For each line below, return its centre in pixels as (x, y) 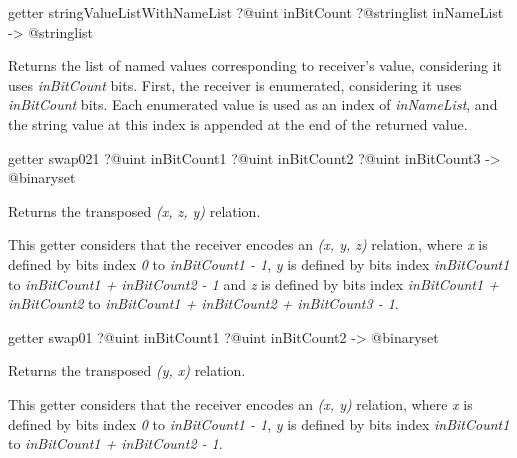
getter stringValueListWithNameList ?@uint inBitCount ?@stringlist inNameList (256, 12)
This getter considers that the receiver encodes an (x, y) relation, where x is (240, 403)
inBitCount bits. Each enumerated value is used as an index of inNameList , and (253, 104)
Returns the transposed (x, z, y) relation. (134, 210)
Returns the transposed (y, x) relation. (127, 370)
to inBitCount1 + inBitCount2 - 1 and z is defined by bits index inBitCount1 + (253, 283)
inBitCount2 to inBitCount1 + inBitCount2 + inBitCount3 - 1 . (203, 303)
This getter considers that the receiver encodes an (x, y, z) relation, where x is (248, 244)
